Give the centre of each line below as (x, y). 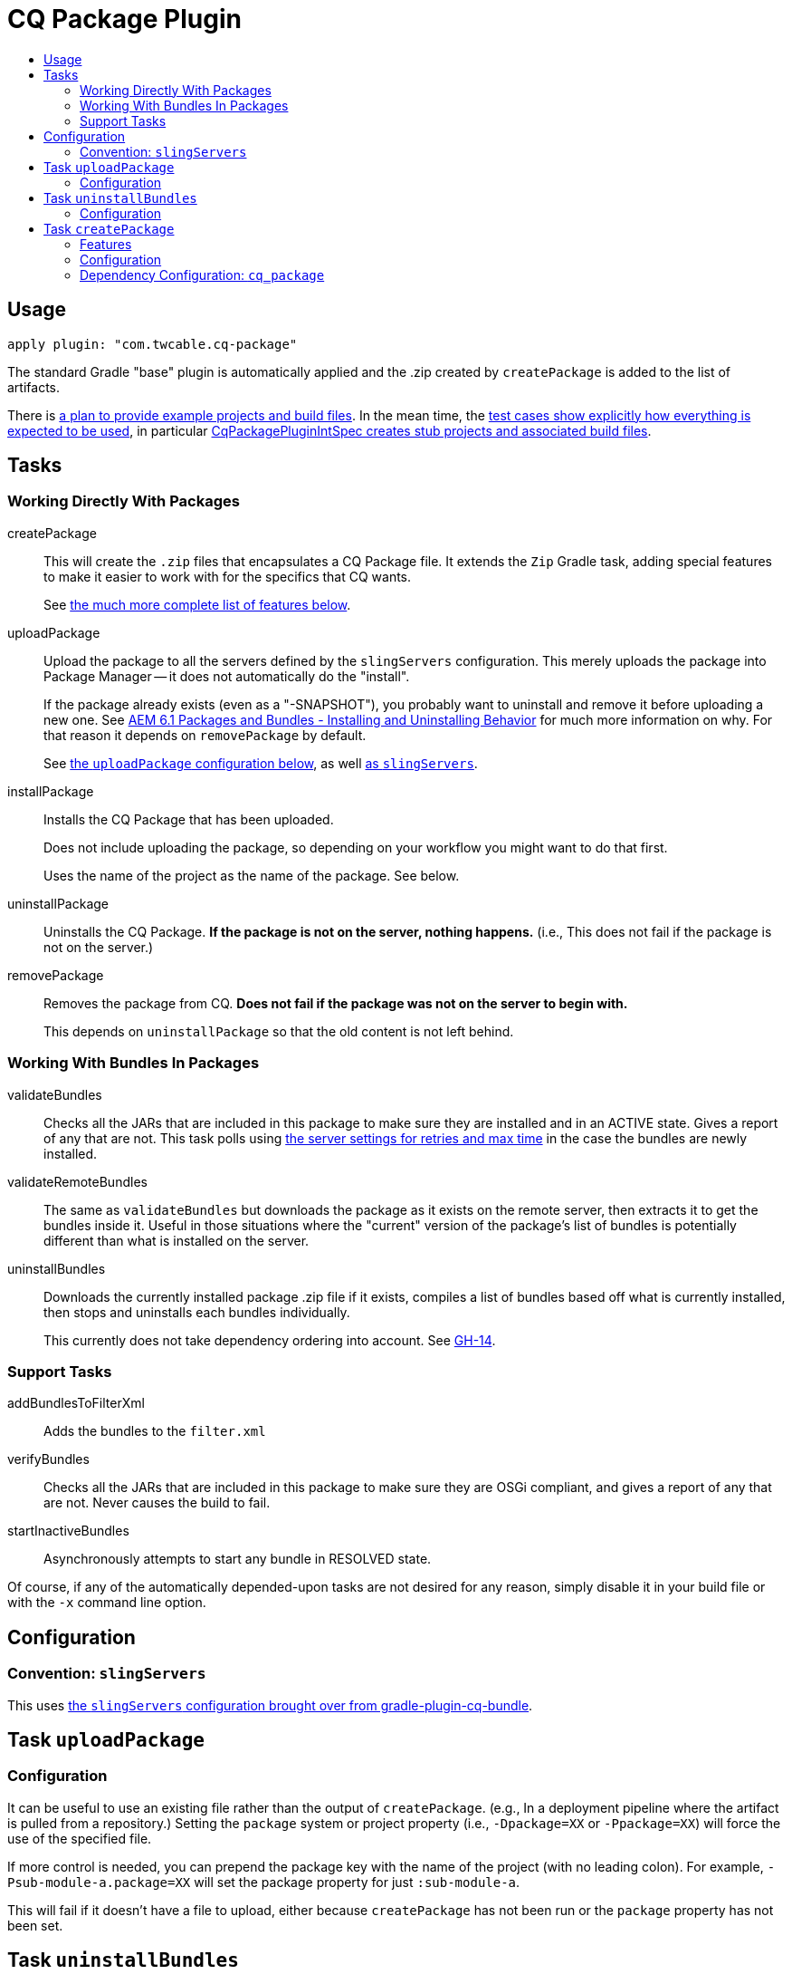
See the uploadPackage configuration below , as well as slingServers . (261, 763)
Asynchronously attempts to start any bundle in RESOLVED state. (238, 1559)
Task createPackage (109, 228)
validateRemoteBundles (77, 1181)
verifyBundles (48, 1459)
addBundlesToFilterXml (76, 1403)
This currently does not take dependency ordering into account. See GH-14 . (270, 1340)
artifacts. (34, 387)
